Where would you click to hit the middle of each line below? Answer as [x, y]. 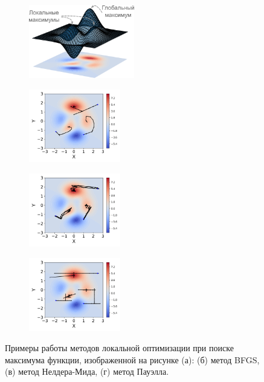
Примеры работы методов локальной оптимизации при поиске [119, 348]
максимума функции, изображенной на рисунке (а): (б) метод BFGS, [132, 359]
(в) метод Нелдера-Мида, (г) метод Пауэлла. [87, 371]
